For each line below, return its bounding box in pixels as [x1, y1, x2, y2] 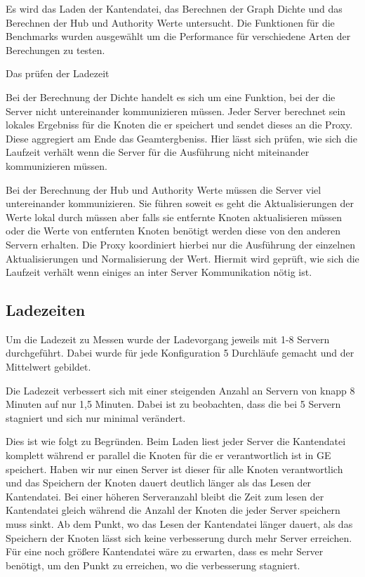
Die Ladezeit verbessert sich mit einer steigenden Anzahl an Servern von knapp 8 [6, 383, 355, 397]
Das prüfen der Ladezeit [6, 66, 109, 81]
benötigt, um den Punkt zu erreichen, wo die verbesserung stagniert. [6, 557, 300, 572]
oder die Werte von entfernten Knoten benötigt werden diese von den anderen [6, 223, 341, 238]
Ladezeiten [6, 299, 86, 321]
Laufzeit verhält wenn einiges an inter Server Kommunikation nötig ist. [6, 265, 312, 279]
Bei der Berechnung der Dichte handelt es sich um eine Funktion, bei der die [6, 89, 336, 104]
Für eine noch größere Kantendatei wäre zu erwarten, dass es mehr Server [6, 544, 324, 559]
